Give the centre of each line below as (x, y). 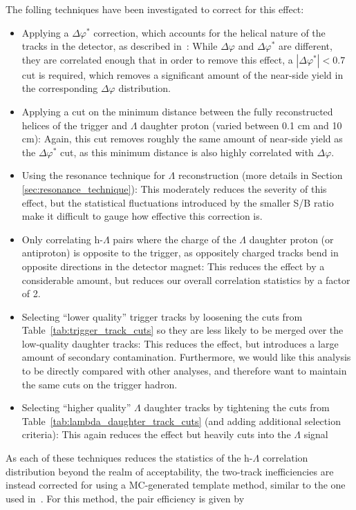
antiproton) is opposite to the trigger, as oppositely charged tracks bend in (180, 253)
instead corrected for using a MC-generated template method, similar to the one (176, 485)
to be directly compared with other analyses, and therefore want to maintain (184, 371)
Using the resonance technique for (93, 175)
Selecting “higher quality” (76, 407)
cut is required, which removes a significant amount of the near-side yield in (182, 74)
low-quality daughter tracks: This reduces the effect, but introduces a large (180, 343)
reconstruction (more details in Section (260, 175)
